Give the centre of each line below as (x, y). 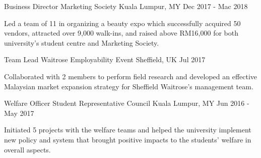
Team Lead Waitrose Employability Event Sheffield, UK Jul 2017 (105, 59)
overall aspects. (27, 149)
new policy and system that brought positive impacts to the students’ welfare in (128, 139)
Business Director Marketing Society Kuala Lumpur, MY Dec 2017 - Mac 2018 (126, 6)
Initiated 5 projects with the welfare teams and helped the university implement (128, 130)
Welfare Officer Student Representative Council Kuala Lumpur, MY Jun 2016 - (127, 103)
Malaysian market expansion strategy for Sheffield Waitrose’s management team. (129, 86)
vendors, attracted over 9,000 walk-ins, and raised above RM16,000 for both (121, 33)
